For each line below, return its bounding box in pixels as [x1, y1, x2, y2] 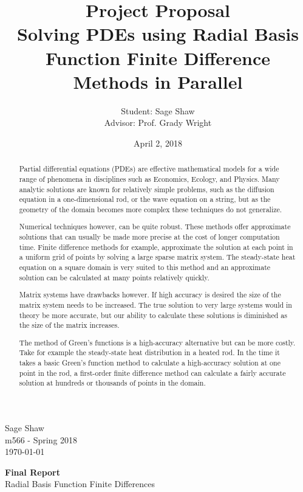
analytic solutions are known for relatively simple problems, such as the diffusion [19, 184, 274, 194]
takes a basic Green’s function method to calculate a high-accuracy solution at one [19, 358, 281, 368]
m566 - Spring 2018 [5, 433, 78, 446]
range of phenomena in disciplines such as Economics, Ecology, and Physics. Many [19, 173, 280, 184]
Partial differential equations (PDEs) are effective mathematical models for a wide [19, 164, 279, 174]
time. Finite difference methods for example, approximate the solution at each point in [19, 241, 293, 252]
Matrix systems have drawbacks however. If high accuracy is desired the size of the [19, 289, 281, 300]
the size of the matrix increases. [19, 320, 120, 330]
